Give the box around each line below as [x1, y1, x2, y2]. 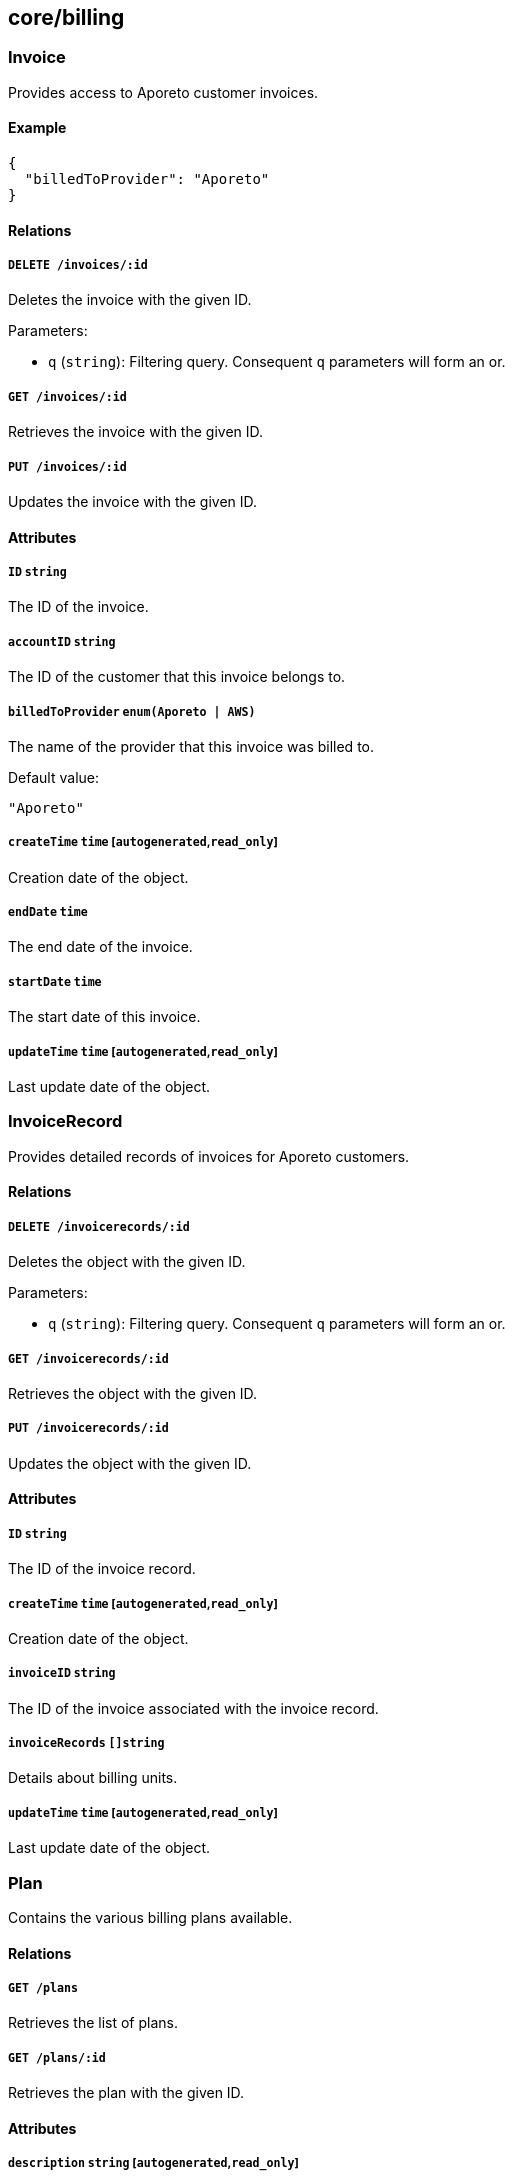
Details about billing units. [8, 1769, 178, 1787]
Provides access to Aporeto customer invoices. [8, 83, 319, 101]
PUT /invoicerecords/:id [8, 1421, 169, 1436]
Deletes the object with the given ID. [8, 1253, 246, 1271]
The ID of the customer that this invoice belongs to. [8, 668, 346, 686]
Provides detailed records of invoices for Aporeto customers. [8, 1147, 410, 1165]
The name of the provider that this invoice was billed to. [8, 737, 374, 755]
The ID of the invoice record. [8, 1560, 196, 1578]
